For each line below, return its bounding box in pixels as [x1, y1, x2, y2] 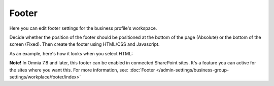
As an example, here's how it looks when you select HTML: [9, 50, 133, 56]
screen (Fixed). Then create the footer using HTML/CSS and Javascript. [9, 41, 160, 47]
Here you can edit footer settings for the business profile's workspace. [9, 25, 157, 31]
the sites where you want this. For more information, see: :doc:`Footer [9, 67, 155, 73]
